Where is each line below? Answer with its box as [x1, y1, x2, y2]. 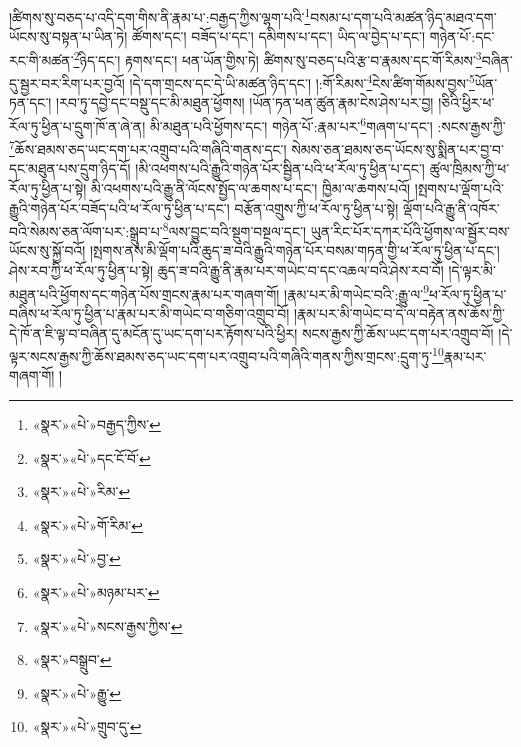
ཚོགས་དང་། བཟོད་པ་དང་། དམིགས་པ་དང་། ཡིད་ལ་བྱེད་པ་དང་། [132, 26, 426, 47]
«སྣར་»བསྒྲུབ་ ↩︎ [32, 649, 112, 670]
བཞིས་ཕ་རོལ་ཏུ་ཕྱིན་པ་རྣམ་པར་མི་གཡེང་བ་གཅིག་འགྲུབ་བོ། [9, 302, 290, 323]
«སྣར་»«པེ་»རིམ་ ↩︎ [32, 481, 131, 502]
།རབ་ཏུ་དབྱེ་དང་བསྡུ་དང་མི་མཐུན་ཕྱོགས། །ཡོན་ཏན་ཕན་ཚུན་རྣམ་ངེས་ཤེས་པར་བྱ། [56, 92, 434, 113]
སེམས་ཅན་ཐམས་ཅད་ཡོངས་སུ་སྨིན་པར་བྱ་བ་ [291, 138, 505, 159]
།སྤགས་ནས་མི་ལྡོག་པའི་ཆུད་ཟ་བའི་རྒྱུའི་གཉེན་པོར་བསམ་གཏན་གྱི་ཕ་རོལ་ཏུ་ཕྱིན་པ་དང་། [89, 240, 500, 261]
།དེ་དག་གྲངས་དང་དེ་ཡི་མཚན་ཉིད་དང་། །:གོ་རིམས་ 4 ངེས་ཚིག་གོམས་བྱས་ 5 [129, 70, 475, 93]
